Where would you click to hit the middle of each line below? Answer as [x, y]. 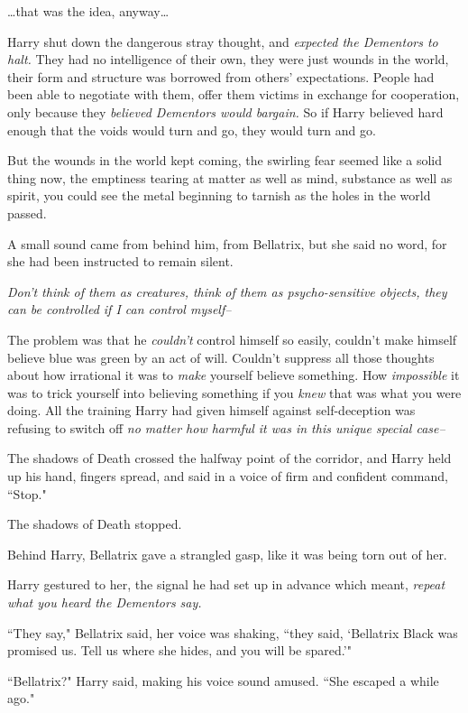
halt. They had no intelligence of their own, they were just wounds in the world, [228, 59]
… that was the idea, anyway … [88, 11]
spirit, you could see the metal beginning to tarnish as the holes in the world [219, 195]
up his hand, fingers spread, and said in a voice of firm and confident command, [228, 476]
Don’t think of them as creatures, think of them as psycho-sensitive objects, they [227, 291]
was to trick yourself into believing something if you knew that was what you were [234, 392]
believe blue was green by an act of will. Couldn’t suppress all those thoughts [221, 357]
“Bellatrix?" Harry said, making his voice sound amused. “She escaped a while [223, 680]
